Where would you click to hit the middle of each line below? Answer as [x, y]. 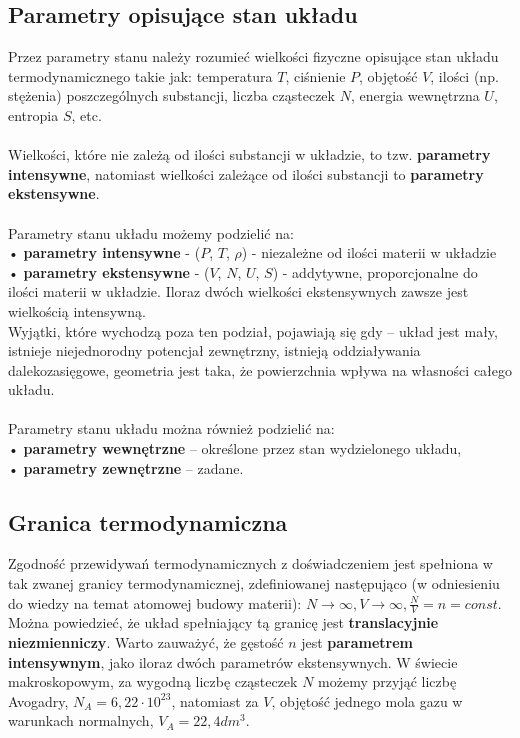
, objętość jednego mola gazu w [367, 700]
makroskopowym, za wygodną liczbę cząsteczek [153, 681]
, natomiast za [215, 700]
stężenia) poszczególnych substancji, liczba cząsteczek [171, 95]
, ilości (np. [464, 75]
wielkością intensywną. [77, 310]
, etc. [86, 114]
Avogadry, [38, 700]
